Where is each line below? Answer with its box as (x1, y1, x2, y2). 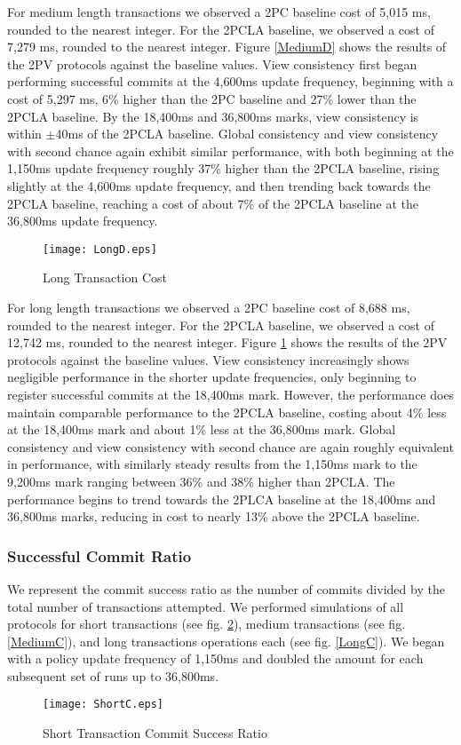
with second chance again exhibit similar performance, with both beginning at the (7, 141, 454, 160)
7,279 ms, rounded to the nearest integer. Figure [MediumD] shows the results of (7, 37, 447, 56)
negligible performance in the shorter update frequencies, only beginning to (7, 368, 417, 386)
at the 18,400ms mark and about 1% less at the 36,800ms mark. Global (7, 420, 396, 439)
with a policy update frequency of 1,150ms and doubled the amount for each (7, 649, 424, 668)
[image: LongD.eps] (43, 242, 157, 256)
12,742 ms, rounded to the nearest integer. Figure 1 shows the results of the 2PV (7, 333, 448, 352)
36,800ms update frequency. (7, 211, 158, 230)
